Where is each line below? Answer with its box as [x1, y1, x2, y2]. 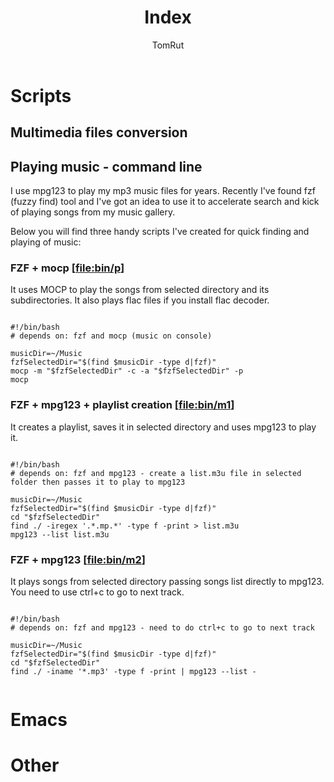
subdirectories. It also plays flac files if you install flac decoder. [10, 294, 270, 306]
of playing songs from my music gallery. [10, 206, 176, 218]
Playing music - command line [10, 158, 203, 175]
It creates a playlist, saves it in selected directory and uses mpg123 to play [10, 421, 317, 433]
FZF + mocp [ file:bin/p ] [10, 261, 125, 275]
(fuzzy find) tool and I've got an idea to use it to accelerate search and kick [10, 196, 320, 208]
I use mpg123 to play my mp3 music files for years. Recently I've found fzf [10, 185, 316, 197]
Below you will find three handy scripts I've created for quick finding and [10, 226, 310, 238]
